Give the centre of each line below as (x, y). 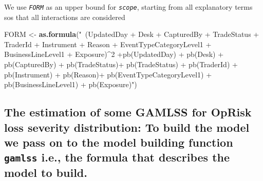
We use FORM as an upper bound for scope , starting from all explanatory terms (128, 7)
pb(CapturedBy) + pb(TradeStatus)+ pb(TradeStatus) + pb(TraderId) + (121, 64)
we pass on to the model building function (119, 142)
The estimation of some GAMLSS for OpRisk (128, 112)
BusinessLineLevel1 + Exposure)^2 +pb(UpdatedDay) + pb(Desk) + (114, 54)
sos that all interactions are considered (65, 17)
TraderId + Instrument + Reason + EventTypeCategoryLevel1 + (108, 44)
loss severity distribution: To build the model (127, 127)
